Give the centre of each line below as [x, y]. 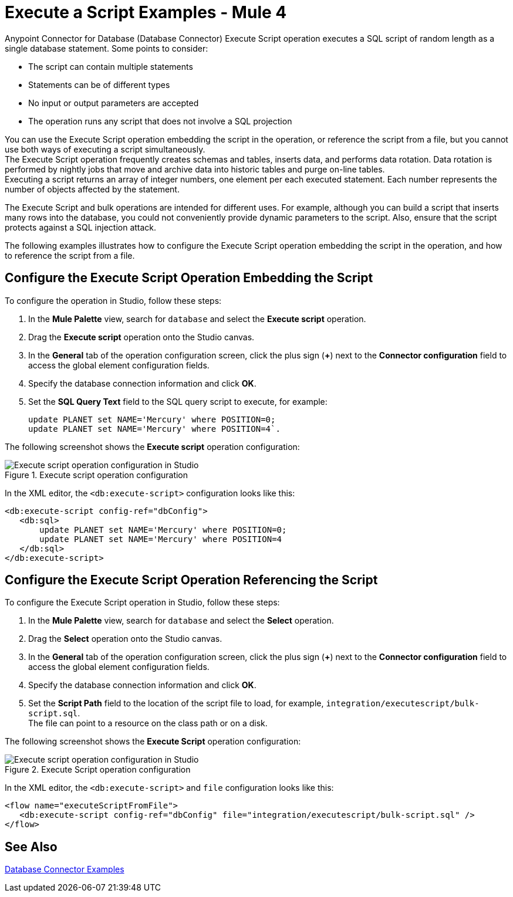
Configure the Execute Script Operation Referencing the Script [191, 580]
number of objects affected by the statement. [92, 189]
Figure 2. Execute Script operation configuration [98, 770]
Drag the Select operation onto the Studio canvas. [125, 639]
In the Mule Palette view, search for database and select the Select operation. [181, 621]
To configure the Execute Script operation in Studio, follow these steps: [142, 602]
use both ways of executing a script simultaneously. [105, 149]
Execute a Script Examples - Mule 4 [146, 12]
